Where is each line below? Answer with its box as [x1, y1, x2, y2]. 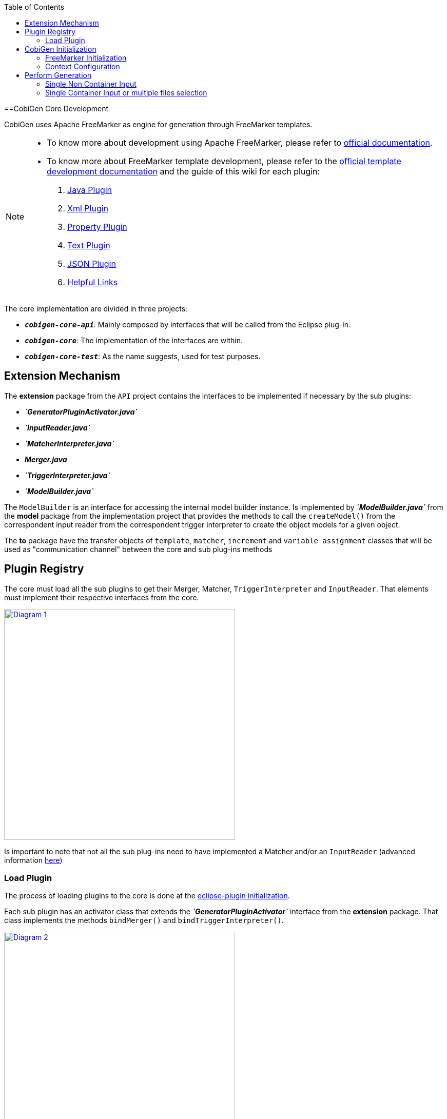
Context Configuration [45, 62, 120, 71]
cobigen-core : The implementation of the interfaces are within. [25, 336, 243, 345]
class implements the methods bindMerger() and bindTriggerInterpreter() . [4, 916, 284, 925]
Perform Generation [25, 71, 92, 80]
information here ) [4, 855, 63, 865]
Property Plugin [67, 222, 127, 232]
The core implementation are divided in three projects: [4, 304, 188, 313]
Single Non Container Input [45, 80, 137, 88]
